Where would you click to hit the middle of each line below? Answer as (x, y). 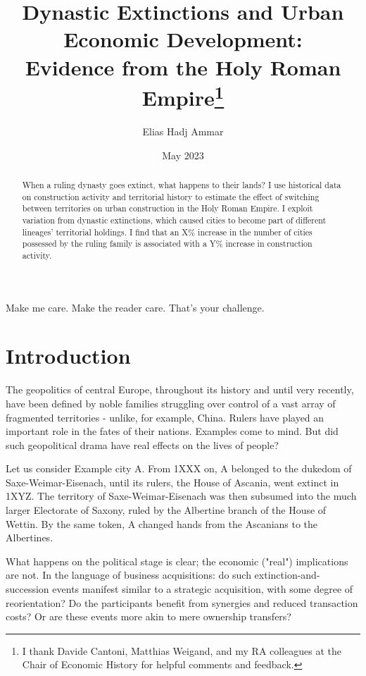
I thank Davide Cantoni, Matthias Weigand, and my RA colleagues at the (182, 650)
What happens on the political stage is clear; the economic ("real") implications (177, 561)
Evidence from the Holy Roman (183, 67)
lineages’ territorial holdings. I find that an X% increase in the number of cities (167, 232)
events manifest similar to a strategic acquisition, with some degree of (203, 589)
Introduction (68, 356)
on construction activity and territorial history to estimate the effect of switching (171, 196)
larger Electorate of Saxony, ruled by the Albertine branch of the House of (166, 510)
